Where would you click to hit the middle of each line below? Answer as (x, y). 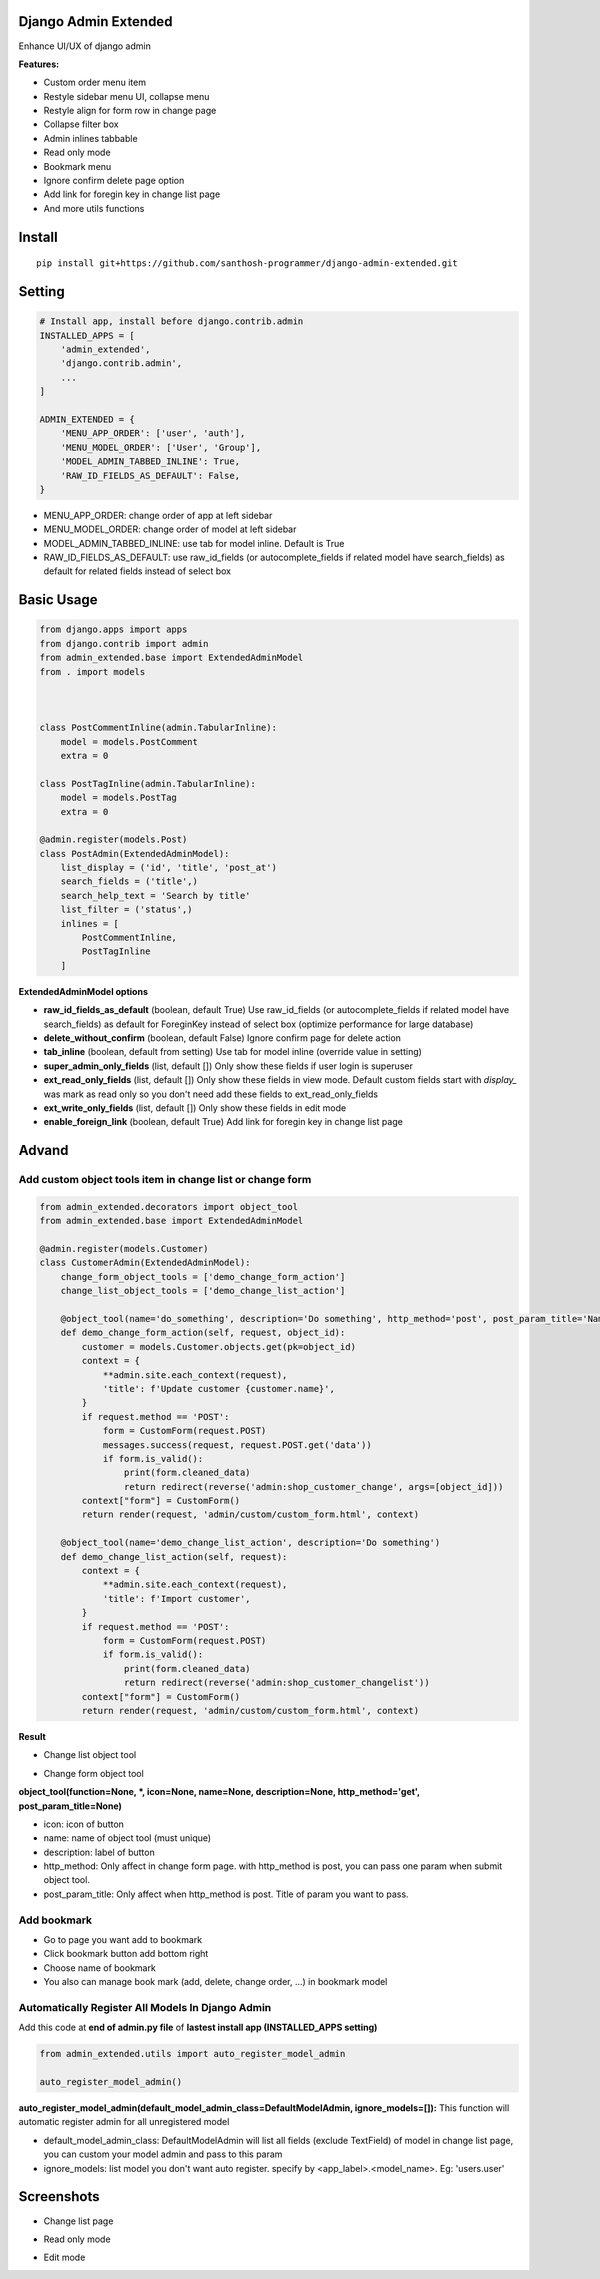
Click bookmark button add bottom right (126, 1954)
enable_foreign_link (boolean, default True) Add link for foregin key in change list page (223, 1122)
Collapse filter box (81, 124)
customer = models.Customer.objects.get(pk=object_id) (219, 1346)
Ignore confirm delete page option (114, 181)
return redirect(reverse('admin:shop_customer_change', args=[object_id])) (313, 1486)
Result (32, 1736)
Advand (43, 1150)
